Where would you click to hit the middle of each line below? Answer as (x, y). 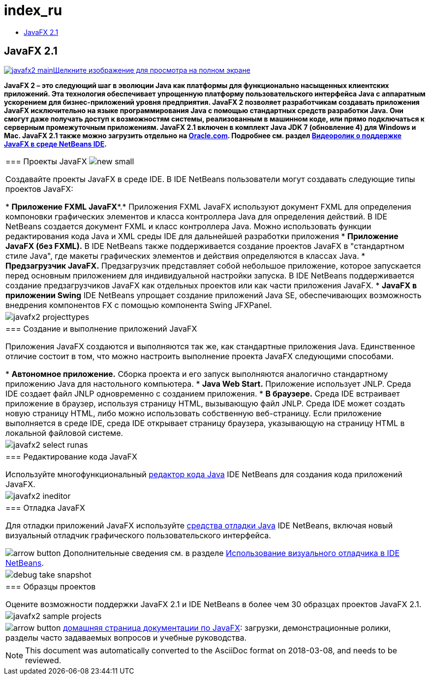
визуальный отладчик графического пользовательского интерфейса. (138, 535)
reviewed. (43, 660)
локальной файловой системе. (64, 433)
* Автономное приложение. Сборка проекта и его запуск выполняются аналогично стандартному (197, 374)
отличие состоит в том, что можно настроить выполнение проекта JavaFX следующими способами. (199, 356)
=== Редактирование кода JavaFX (71, 456)
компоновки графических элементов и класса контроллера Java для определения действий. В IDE (197, 216)
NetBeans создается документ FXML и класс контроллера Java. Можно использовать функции (188, 226)
